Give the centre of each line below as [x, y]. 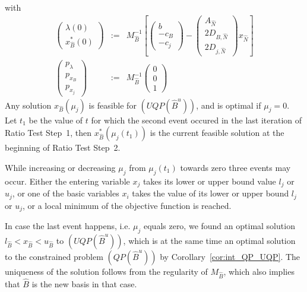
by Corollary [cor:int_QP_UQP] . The [230, 256]
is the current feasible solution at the [217, 133]
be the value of [56, 120]
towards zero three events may [235, 167]
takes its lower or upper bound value [209, 181]
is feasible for [113, 105]
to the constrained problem [54, 256]
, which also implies [259, 271]
